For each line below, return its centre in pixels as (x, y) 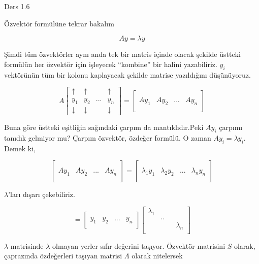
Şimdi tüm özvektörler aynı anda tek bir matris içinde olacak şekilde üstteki (122, 54)
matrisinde (27, 245)
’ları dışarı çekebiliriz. (42, 194)
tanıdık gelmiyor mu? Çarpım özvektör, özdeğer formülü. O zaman (108, 137)
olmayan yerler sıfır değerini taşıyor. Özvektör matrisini (139, 245)
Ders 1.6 (17, 6)
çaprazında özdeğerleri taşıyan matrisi (63, 256)
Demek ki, (20, 148)
